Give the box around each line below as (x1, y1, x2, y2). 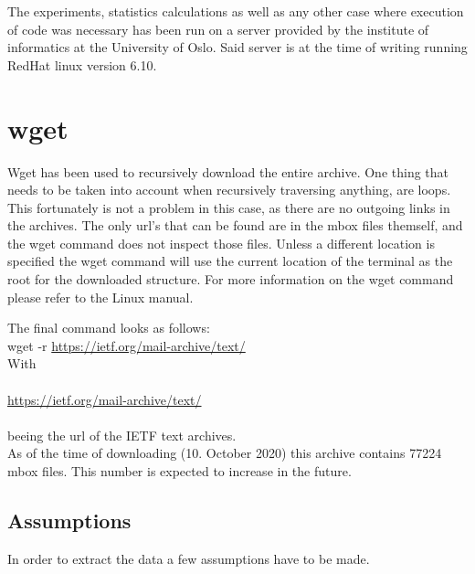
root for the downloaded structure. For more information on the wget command (7, 270, 454, 289)
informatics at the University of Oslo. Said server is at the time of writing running (7, 37, 468, 57)
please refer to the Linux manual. (7, 287, 194, 306)
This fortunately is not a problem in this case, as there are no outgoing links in (7, 197, 450, 217)
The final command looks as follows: (7, 318, 210, 337)
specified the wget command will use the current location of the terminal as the (7, 251, 453, 271)
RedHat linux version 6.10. (7, 55, 157, 74)
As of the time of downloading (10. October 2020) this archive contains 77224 (7, 443, 442, 462)
